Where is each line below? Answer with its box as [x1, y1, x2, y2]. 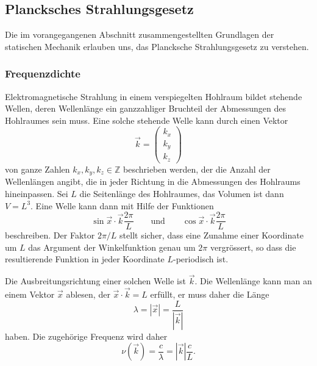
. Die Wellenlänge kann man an [194, 274, 312, 287]
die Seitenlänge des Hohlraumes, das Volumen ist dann [79, 187, 284, 199]
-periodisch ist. [173, 253, 229, 265]
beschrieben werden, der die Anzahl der [123, 162, 271, 175]
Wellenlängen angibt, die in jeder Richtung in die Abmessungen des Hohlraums [5, 175, 301, 188]
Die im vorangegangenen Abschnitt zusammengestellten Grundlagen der [5, 28, 274, 41]
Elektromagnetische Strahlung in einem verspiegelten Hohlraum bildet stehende [5, 90, 302, 102]
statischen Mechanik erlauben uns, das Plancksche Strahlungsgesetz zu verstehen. [5, 40, 309, 52]
